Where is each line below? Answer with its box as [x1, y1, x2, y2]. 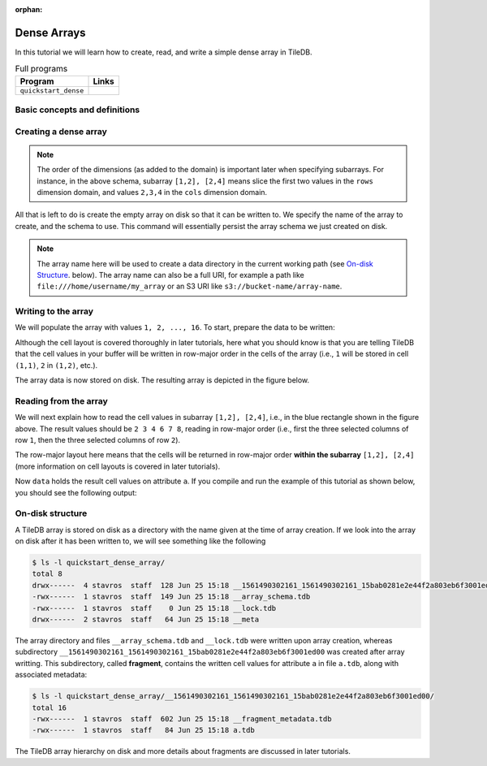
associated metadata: [15, 670, 88, 680]
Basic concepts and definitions [15, 104, 140, 115]
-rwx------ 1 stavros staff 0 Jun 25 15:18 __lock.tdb [32, 604, 277, 612]
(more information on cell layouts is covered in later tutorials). [15, 461, 221, 471]
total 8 [32, 569, 62, 578]
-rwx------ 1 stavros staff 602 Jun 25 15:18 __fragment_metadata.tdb [32, 714, 332, 723]
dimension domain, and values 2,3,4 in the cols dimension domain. [37, 187, 268, 197]
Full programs [15, 63, 68, 75]
